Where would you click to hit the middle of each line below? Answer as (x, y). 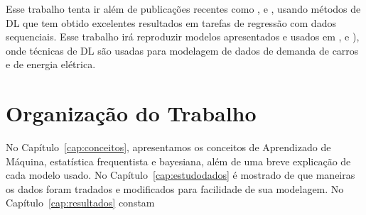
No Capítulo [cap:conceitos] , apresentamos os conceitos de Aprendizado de (168, 147)
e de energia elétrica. (51, 64)
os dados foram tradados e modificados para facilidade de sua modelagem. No (175, 188)
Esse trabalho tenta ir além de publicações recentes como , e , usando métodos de (183, 9)
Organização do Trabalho (131, 113)
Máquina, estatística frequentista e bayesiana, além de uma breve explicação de (178, 161)
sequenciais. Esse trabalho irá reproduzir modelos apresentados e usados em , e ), (183, 37)
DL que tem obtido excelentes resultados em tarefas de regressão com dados (171, 22)
